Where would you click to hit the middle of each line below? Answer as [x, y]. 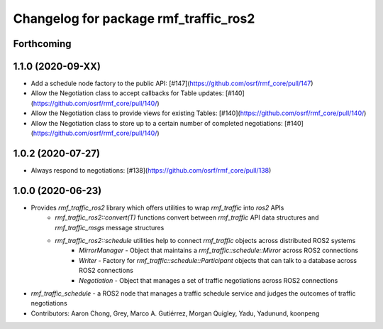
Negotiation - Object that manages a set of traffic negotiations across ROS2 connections [209, 280]
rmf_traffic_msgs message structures [110, 227]
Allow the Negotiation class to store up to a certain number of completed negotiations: [157, 123]
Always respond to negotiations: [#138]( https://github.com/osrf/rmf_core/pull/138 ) [151, 170]
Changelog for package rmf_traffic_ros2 [134, 18]
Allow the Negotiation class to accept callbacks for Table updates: [127, 93]
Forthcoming [42, 44]
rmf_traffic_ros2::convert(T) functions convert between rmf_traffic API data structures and [187, 217]
